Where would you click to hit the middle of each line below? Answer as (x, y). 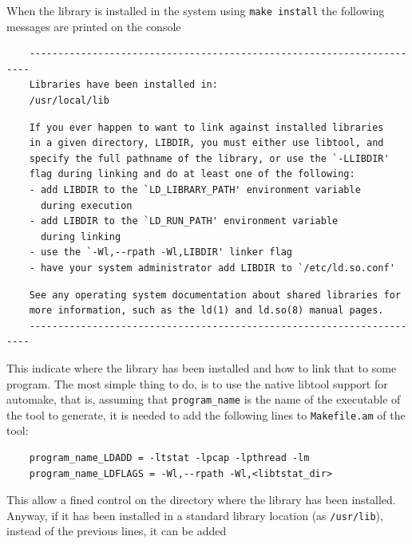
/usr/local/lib (69, 101)
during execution (86, 205)
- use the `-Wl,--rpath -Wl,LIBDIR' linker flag (160, 252)
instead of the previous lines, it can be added (117, 531)
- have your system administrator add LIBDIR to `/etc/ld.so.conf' (212, 268)
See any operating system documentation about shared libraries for (215, 295)
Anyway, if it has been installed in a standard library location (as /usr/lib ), (195, 515)
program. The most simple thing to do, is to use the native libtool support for (197, 383)
